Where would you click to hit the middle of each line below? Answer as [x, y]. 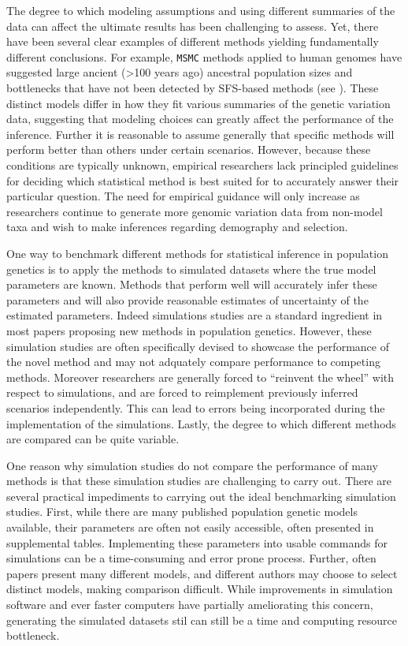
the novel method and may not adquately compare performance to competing [193, 362]
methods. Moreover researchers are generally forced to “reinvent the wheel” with [200, 377]
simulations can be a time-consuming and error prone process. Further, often [191, 558]
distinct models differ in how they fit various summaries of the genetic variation [198, 103]
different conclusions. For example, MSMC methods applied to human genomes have [204, 56]
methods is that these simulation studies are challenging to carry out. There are [199, 481]
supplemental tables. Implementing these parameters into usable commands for [197, 542]
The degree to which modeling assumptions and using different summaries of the [201, 10]
